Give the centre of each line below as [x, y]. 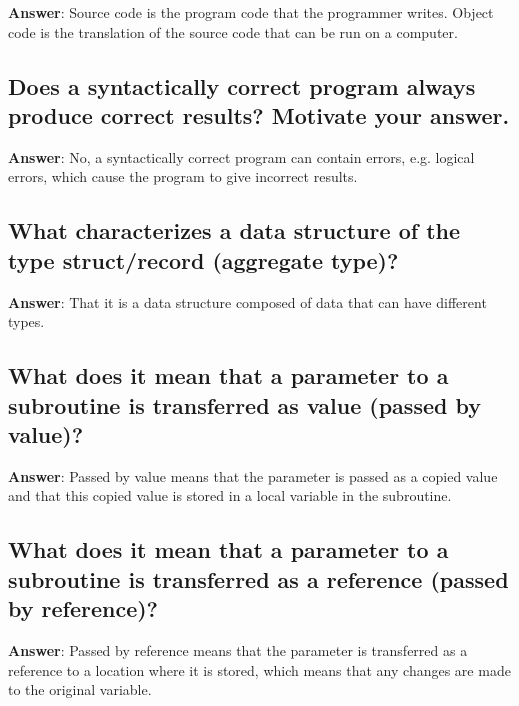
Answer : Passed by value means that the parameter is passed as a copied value [253, 475]
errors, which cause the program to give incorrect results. [183, 176]
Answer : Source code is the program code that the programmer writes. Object [251, 12]
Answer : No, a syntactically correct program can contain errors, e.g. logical [241, 156]
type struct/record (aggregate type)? [203, 259]
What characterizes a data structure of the [234, 230]
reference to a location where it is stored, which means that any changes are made [259, 669]
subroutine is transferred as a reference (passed [258, 578]
